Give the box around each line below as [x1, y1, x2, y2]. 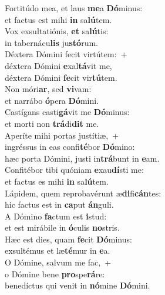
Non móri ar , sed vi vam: [5, 83, 92, 95]
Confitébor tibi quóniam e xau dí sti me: [5, 163, 144, 176]
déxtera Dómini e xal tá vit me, [5, 59, 112, 71]
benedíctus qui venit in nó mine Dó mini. [5, 279, 150, 291]
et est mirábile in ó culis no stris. [5, 221, 120, 234]
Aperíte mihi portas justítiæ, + [5, 129, 119, 141]
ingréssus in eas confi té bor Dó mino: [5, 140, 135, 153]
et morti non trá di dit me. [5, 117, 99, 129]
